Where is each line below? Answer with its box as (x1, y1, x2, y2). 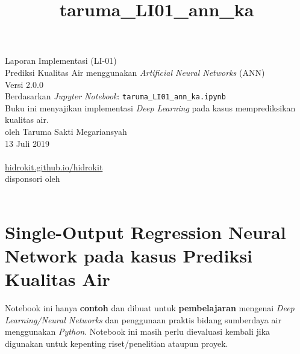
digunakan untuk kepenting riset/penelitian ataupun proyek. (5, 337, 228, 349)
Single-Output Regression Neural (5, 219, 286, 244)
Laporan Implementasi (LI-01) (5, 54, 117, 67)
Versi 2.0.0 (5, 78, 43, 90)
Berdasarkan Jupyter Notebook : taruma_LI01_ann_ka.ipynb (5, 90, 226, 102)
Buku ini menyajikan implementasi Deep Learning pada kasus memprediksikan (5, 101, 296, 114)
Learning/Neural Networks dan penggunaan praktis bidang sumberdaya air (5, 313, 281, 326)
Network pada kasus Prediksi (5, 243, 253, 267)
